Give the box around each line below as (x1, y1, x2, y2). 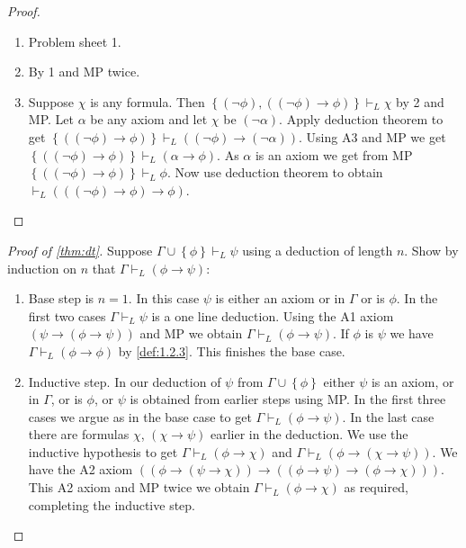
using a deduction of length (242, 240, 393, 259)
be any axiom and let (90, 110, 208, 129)
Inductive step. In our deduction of (28, 372, 221, 391)
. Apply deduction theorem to (279, 110, 444, 129)
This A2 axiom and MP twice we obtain (28, 478, 250, 497)
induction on (7, 258, 77, 277)
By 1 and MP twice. (28, 62, 140, 81)
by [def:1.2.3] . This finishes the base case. (118, 341, 345, 360)
